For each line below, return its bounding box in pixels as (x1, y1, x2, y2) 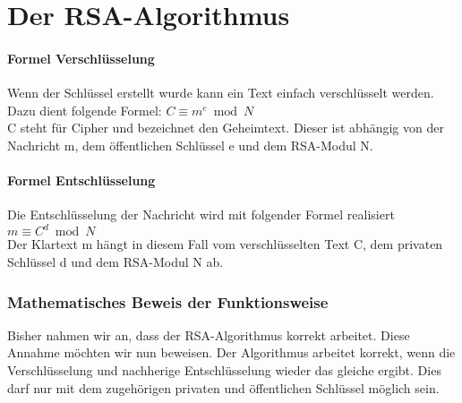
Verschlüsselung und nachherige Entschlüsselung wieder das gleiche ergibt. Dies (7, 361, 441, 380)
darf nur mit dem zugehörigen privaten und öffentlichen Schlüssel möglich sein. (7, 378, 440, 397)
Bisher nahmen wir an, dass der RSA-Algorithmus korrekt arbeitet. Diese (7, 325, 410, 344)
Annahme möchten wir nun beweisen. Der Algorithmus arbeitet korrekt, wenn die (7, 343, 456, 362)
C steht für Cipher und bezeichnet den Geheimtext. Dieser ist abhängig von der (7, 118, 444, 137)
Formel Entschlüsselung (7, 171, 156, 190)
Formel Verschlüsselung (7, 48, 155, 67)
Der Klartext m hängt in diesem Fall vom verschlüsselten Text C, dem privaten (7, 235, 443, 253)
